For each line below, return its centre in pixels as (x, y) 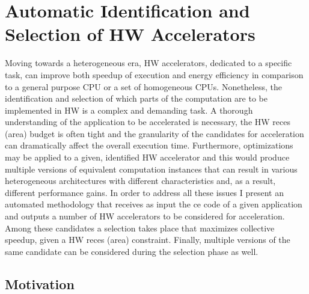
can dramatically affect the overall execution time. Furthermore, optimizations (149, 145)
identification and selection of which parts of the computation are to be (136, 98)
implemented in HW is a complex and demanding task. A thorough (129, 110)
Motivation (40, 283)
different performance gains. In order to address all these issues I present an (145, 192)
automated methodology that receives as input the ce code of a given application (154, 204)
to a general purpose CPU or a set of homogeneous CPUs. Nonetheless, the (143, 86)
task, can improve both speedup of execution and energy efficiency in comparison (154, 74)
